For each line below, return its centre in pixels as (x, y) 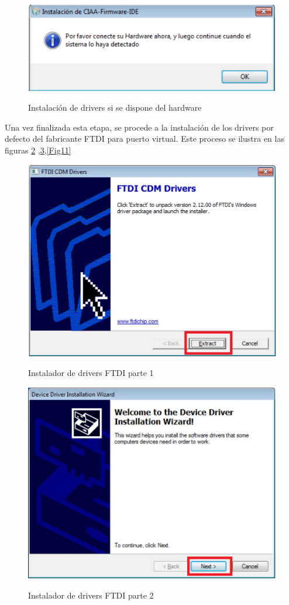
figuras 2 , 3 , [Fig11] (38, 150)
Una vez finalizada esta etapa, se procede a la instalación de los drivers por (139, 127)
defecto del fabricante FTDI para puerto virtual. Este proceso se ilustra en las (144, 139)
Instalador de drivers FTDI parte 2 (91, 595)
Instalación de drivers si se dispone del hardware (115, 107)
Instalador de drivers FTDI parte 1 (91, 373)
